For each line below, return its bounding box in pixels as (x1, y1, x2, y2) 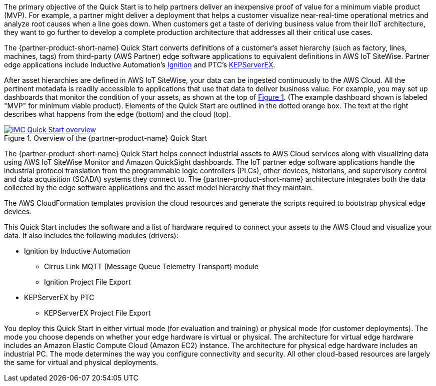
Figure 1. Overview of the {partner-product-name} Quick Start (4, 134, 207, 142)
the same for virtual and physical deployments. (4, 358, 158, 367)
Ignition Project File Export (44, 278, 131, 286)
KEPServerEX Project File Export (44, 309, 151, 317)
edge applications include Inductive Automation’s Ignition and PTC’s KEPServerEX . (4, 60, 275, 69)
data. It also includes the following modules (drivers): (4, 231, 178, 240)
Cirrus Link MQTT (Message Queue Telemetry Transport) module (44, 262, 259, 271)
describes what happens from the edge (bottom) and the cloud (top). (4, 110, 231, 118)
